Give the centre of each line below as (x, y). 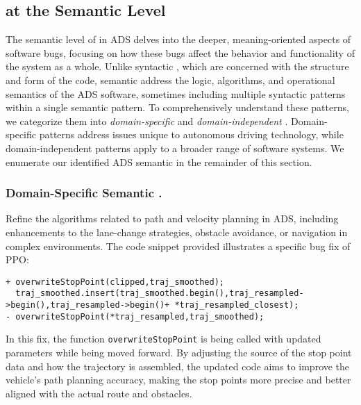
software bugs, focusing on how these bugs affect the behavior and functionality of (180, 52)
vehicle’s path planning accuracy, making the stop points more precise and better (178, 380)
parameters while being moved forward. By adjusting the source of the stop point (179, 353)
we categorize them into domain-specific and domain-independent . (147, 121)
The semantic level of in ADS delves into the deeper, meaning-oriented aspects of (178, 39)
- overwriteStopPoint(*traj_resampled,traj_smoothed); (135, 316)
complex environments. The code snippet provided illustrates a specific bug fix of (178, 246)
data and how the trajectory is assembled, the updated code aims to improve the (178, 366)
